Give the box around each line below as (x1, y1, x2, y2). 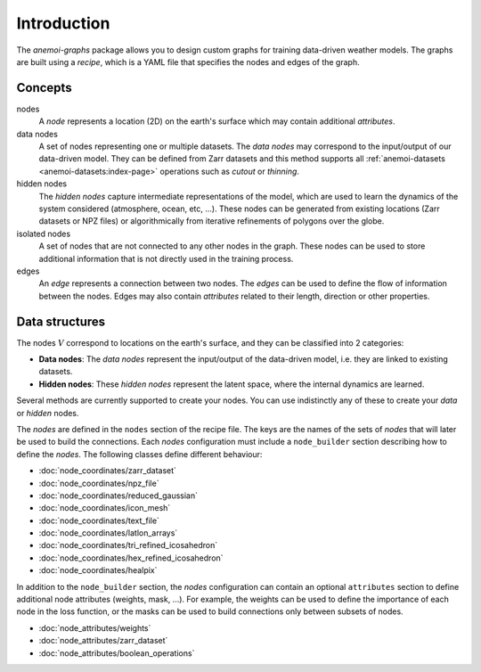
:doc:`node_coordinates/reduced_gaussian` (38, 490, 199, 501)
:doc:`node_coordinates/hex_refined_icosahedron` (38, 553, 224, 563)
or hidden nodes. (16, 407, 79, 418)
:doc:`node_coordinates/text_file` (38, 515, 160, 526)
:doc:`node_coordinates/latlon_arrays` (38, 528, 178, 538)
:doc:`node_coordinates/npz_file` (38, 478, 159, 488)
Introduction (16, 13, 110, 33)
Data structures (16, 314, 106, 329)
